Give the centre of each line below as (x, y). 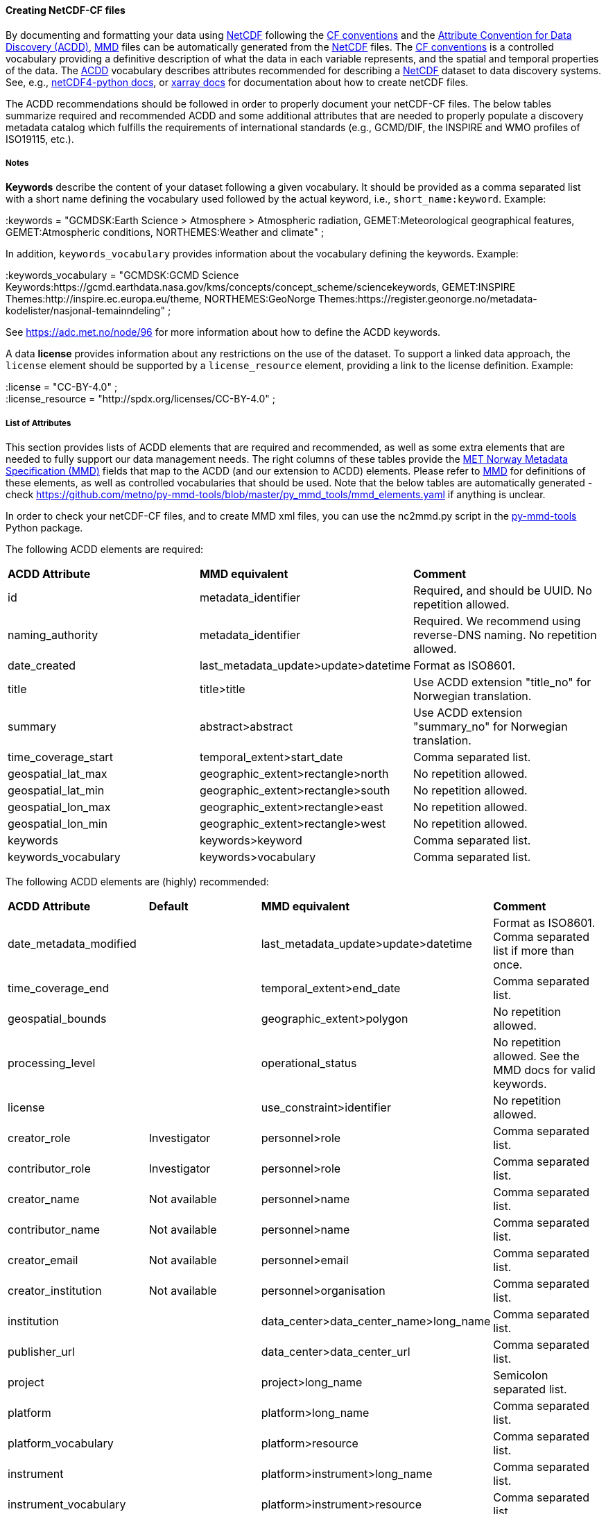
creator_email (43, 1260)
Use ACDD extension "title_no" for (502, 682)
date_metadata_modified (72, 944)
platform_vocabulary (61, 1444)
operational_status (309, 1063)
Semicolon (521, 1376)
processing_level (52, 1063)
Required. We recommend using (497, 621)
